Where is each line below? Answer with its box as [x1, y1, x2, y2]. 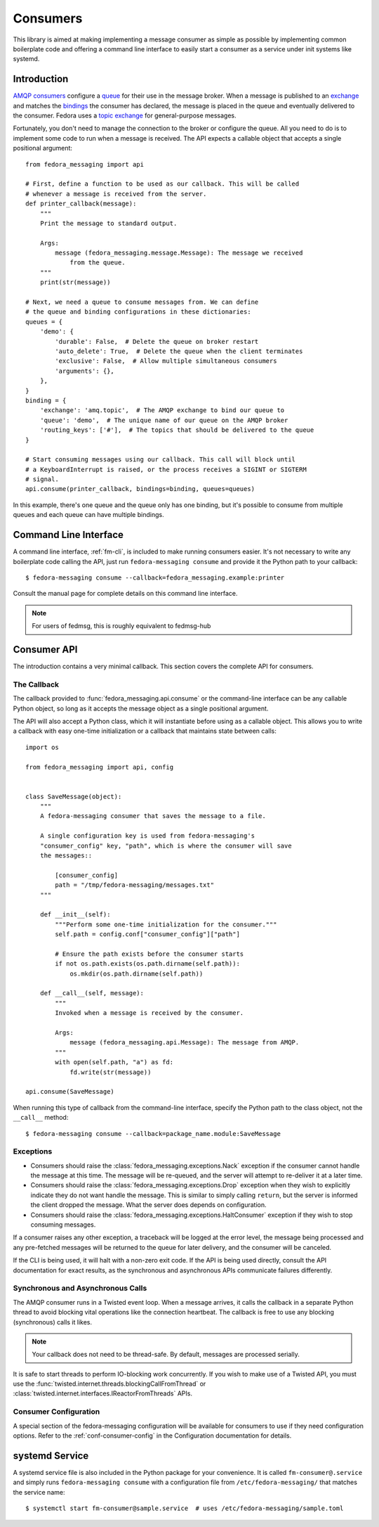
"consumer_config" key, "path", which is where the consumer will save [39, 841, 292, 850]
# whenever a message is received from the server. [25, 190, 207, 198]
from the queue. [69, 259, 126, 267]
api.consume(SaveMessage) [25, 1087, 115, 1096]
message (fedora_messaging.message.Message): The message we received [55, 249, 303, 257]
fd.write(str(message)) [69, 1068, 152, 1076]
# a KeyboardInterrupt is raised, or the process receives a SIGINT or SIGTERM [25, 465, 307, 473]
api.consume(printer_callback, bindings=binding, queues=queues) [25, 485, 255, 493]
